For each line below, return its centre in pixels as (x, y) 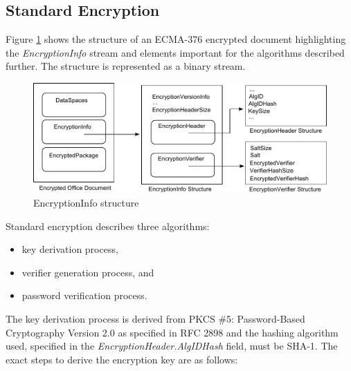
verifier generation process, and (88, 272)
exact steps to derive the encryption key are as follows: (122, 359)
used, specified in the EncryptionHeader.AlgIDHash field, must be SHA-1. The (172, 346)
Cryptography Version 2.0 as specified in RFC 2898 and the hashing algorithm (172, 332)
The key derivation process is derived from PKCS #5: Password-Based (155, 318)
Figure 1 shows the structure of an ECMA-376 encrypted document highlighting (176, 39)
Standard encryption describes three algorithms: (108, 226)
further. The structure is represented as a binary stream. (126, 66)
